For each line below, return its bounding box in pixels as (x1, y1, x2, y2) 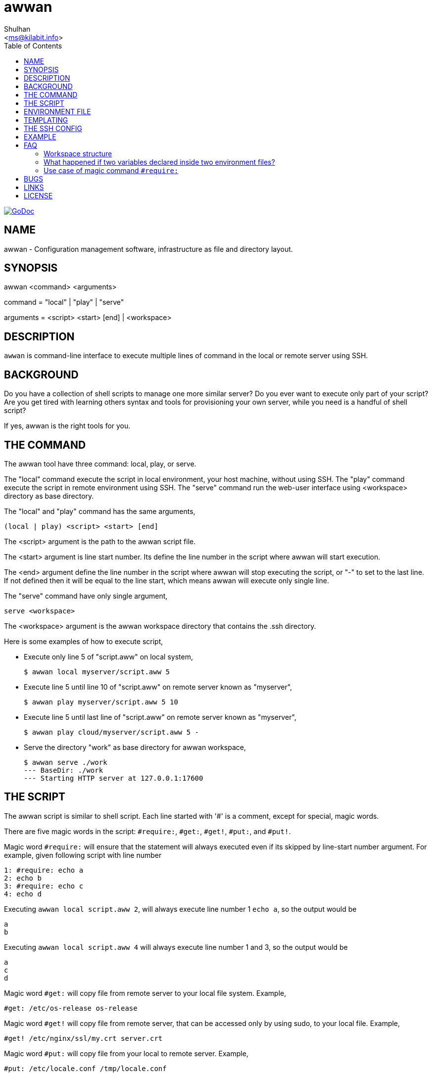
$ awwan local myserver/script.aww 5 (24, 667, 170, 676)
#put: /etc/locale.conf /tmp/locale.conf (4, 1064, 167, 1073)
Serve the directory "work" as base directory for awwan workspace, (24, 743, 246, 751)
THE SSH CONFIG (24, 124, 83, 133)
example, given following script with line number (4, 850, 162, 859)
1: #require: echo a (4, 866, 84, 874)
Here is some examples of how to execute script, (4, 637, 163, 646)
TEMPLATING (24, 115, 68, 124)
